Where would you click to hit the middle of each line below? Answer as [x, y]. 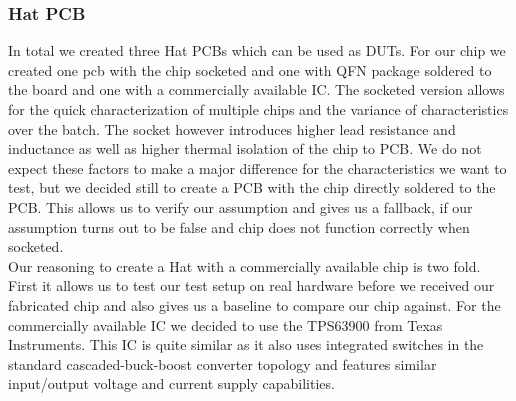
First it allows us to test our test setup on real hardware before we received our [251, 285]
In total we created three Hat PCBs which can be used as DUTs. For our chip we [257, 50]
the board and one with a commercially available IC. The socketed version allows [256, 89]
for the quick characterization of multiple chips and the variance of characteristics [258, 109]
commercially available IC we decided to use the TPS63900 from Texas [225, 324]
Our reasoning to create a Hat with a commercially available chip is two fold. [244, 265]
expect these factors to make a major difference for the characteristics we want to [257, 167]
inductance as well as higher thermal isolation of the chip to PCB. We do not [245, 148]
